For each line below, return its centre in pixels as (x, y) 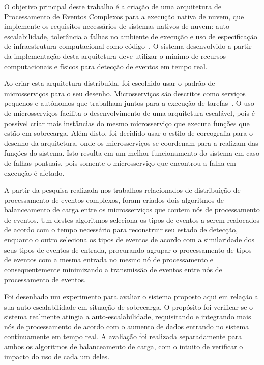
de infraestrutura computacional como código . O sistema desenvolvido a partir (128, 46)
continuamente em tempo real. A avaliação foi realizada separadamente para (123, 336)
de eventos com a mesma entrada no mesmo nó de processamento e (109, 260)
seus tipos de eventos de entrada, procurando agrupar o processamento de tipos (128, 249)
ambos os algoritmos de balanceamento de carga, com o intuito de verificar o (124, 346)
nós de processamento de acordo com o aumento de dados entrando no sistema (127, 326)
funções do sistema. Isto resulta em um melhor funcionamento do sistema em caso (132, 153)
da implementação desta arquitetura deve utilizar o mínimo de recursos (115, 56)
